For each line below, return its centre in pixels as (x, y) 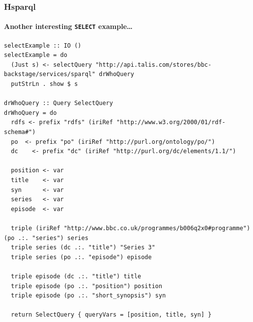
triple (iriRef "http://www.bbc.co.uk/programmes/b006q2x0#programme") (131, 228)
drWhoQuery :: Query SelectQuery (58, 103)
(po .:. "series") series (46, 238)
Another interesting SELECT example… (68, 26)
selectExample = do (36, 55)
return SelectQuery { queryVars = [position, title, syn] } (111, 315)
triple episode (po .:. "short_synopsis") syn (88, 296)
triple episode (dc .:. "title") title (76, 276)
